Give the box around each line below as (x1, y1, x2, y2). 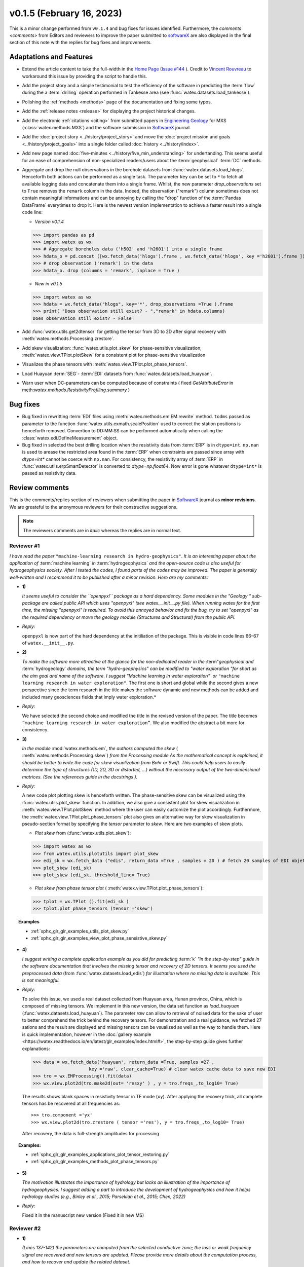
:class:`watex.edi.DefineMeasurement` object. (22, 435, 118, 441)
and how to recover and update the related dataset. (22, 1259, 131, 1265)
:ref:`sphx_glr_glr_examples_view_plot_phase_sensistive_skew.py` (31, 935, 168, 941)
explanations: (22, 1046, 50, 1052)
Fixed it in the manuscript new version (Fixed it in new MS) (22, 1212, 144, 1218)
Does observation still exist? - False (32, 315, 132, 321)
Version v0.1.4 (34, 218, 64, 225)
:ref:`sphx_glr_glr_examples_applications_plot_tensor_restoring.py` (31, 1151, 170, 1158)
